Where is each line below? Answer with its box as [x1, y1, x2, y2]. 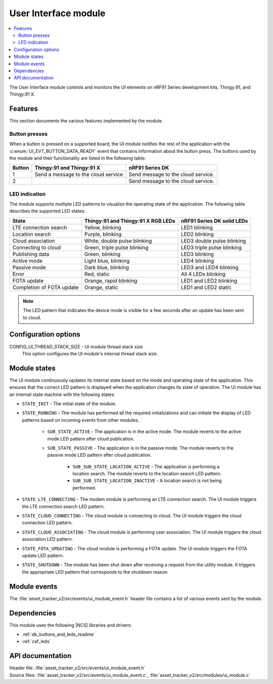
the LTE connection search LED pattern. [22, 503, 105, 509]
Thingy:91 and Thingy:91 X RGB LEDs [84, 217, 175, 224]
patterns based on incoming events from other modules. [22, 417, 140, 423]
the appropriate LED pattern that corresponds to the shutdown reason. [22, 569, 169, 575]
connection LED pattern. [22, 519, 73, 526]
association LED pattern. [22, 536, 73, 542]
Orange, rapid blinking [84, 277, 138, 284]
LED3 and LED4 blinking [180, 264, 239, 271]
